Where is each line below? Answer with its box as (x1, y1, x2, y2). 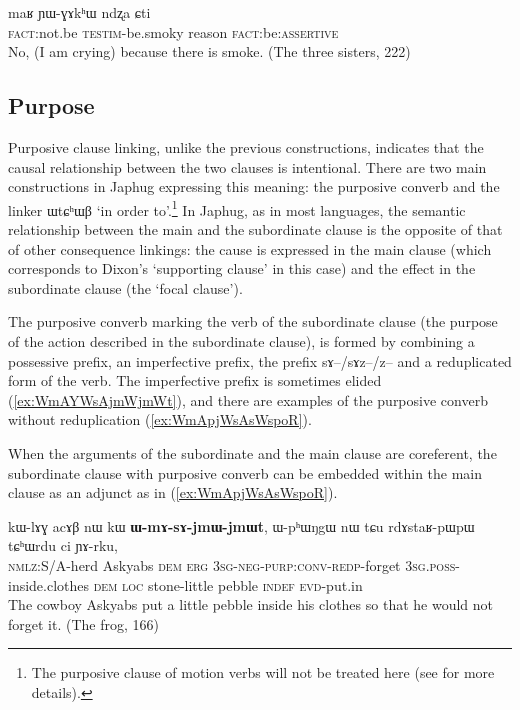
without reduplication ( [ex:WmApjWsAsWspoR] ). (8, 409, 312, 430)
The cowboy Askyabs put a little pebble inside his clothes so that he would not (8, 594, 494, 615)
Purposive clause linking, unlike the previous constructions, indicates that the (8, 136, 484, 157)
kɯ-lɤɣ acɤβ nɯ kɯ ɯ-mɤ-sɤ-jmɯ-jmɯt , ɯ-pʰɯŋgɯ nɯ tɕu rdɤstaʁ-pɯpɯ (8, 515, 475, 536)
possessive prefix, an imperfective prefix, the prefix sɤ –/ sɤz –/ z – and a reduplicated (8, 350, 512, 371)
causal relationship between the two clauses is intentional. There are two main (8, 156, 487, 177)
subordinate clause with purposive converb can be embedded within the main (8, 462, 483, 483)
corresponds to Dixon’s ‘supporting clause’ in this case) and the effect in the (8, 258, 476, 279)
